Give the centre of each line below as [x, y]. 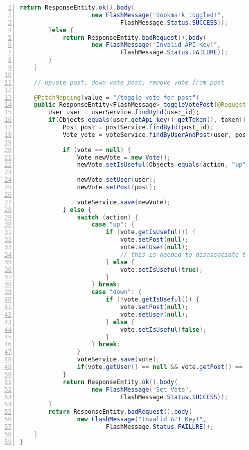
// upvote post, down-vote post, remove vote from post [129, 82]
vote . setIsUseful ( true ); [162, 270]
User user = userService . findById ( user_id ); [124, 113]
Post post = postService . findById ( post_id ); [138, 127]
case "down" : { [117, 292]
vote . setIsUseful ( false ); [163, 329]
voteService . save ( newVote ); [124, 202]
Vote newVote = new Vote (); [124, 157]
